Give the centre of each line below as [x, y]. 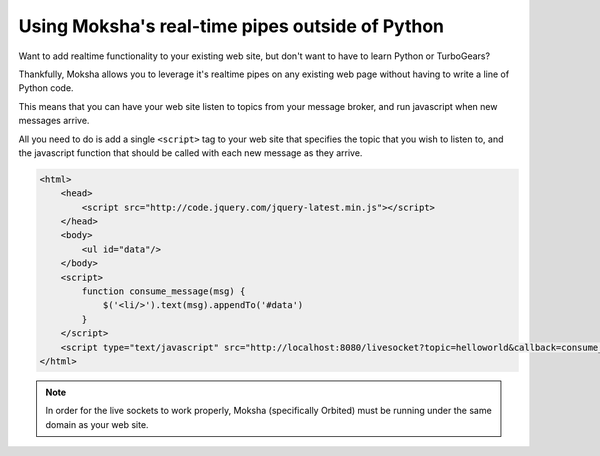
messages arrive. [54, 121]
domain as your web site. [97, 424]
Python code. [46, 88]
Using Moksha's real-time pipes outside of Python [231, 26]
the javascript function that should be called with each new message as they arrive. [190, 152]
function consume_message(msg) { [163, 291]
